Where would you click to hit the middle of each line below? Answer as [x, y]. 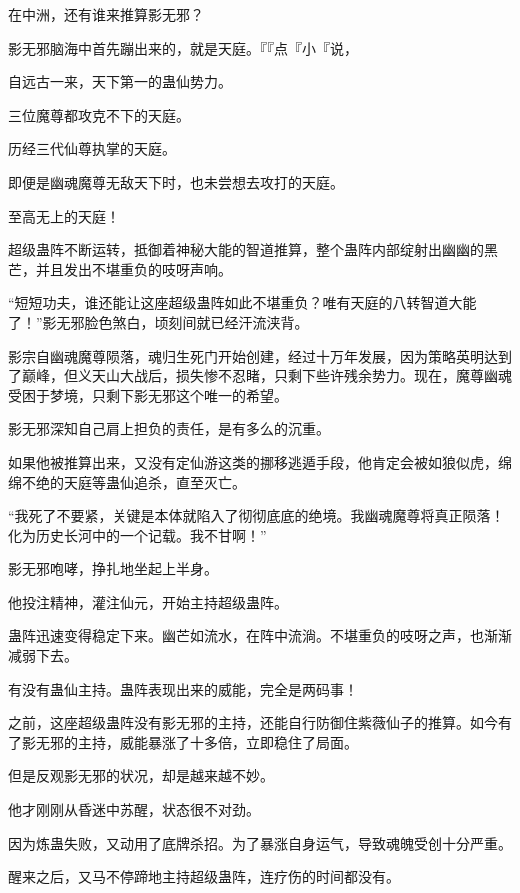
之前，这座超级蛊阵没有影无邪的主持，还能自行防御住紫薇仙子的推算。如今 [253, 722]
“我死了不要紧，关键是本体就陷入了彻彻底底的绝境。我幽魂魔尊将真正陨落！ [256, 515]
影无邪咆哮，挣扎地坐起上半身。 [113, 568]
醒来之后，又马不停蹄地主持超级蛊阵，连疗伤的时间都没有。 [204, 876]
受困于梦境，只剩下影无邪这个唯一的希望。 [148, 394]
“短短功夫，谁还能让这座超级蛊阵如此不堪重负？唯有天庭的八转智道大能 [242, 302]
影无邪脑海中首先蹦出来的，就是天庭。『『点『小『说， [183, 47]
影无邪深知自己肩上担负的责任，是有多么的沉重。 [169, 428]
